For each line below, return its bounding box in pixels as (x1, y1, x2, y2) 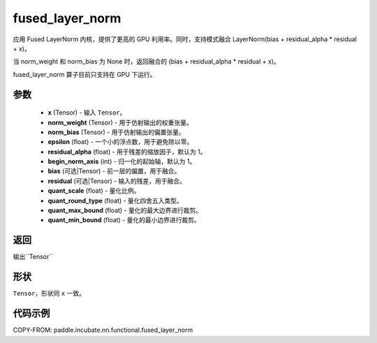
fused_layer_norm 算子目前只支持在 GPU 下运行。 (13, 70, 156, 78)
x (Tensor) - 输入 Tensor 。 (47, 108, 126, 117)
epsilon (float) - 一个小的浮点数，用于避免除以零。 (47, 138, 193, 146)
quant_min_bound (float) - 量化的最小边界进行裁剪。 (47, 216, 200, 224)
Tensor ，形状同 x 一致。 (13, 289, 85, 298)
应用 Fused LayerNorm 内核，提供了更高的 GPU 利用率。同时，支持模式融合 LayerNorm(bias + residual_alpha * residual (13, 35, 357, 43)
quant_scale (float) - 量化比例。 (47, 187, 140, 195)
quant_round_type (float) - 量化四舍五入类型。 (47, 196, 183, 205)
